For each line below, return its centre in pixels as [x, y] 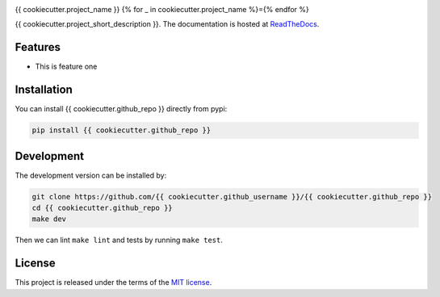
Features [38, 47]
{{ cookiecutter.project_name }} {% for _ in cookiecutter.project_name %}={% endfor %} [162, 9]
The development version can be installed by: [91, 175]
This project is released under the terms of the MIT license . [113, 282]
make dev [49, 219]
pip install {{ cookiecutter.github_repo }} [122, 130]
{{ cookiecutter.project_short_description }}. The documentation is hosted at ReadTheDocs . [167, 24]
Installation [44, 90]
